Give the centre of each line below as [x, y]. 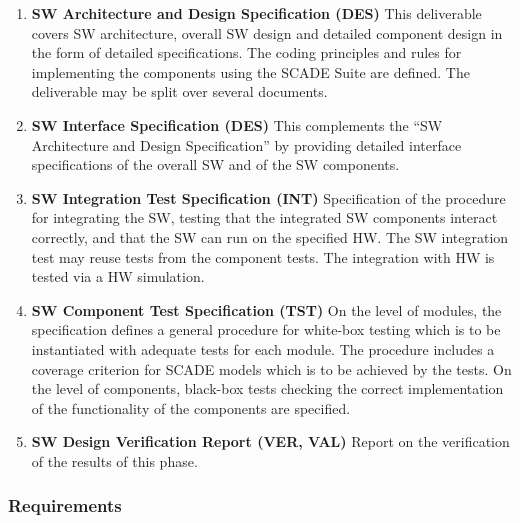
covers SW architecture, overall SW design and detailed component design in [267, 32]
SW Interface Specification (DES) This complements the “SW [237, 124]
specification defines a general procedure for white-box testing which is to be [266, 329]
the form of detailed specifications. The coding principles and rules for [246, 52]
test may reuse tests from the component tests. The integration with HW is [263, 256]
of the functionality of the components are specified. [191, 407]
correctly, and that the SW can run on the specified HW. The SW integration [270, 236]
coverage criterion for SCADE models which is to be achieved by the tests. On [271, 368]
